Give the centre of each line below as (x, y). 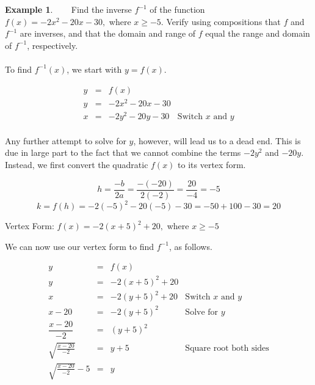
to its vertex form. (212, 165)
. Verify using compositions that (221, 21)
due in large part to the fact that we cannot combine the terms (123, 152)
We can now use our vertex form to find (80, 246)
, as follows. (190, 246)
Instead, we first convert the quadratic (77, 165)
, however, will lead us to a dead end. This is (217, 140)
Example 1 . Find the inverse (68, 9)
